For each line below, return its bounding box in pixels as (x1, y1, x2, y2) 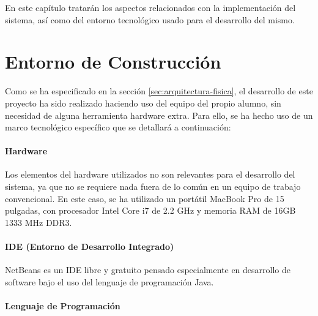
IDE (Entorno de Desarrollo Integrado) (5, 240, 174, 253)
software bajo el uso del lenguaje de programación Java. (5, 275, 214, 288)
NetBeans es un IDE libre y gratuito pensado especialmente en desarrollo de (5, 263, 290, 276)
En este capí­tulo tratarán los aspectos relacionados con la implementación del (5, 1, 296, 13)
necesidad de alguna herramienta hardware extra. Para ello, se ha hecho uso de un (5, 108, 313, 121)
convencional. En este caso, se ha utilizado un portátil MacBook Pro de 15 (5, 192, 284, 205)
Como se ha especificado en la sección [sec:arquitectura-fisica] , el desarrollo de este (5, 85, 313, 97)
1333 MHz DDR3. (5, 216, 72, 228)
